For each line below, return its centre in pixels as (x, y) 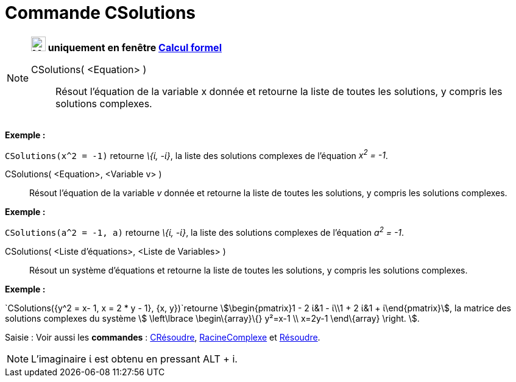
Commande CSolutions (101, 13)
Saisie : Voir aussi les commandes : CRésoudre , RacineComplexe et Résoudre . (163, 338)
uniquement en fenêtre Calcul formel (135, 47)
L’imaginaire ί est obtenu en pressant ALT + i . (134, 359)
